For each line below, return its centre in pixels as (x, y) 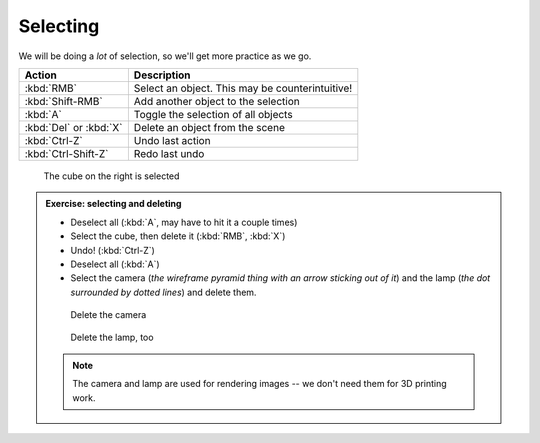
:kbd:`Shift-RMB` (64, 101)
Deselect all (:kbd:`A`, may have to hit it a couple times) (184, 222)
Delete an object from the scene (209, 127)
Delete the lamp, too (112, 337)
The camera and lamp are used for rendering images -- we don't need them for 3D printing (259, 384)
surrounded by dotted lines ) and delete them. (163, 292)
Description (162, 75)
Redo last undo (169, 153)
